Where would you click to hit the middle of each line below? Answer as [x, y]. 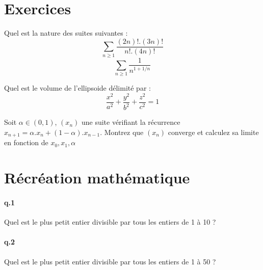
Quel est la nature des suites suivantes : [66, 33]
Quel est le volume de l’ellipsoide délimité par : [77, 88]
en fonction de [26, 142]
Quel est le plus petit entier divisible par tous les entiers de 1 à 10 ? [110, 222]
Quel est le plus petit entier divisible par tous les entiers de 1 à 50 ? [110, 261]
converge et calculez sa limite [213, 132]
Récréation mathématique [97, 178]
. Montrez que [122, 132]
